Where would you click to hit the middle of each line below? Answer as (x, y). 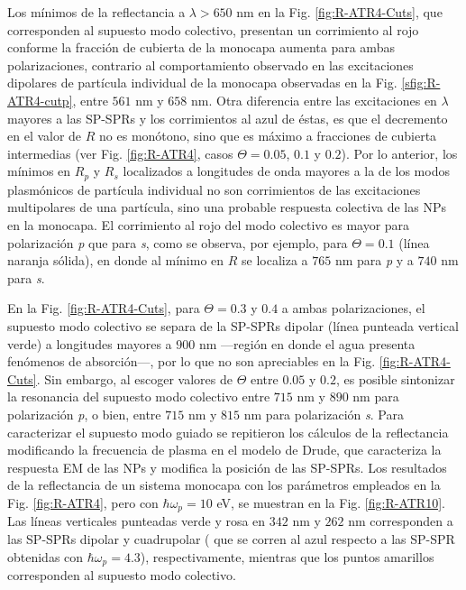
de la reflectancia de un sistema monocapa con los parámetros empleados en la (224, 485)
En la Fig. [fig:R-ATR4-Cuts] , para (104, 308)
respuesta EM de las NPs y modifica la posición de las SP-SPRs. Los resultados (227, 467)
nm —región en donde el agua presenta (307, 343)
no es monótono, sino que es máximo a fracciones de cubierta (268, 136)
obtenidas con (46, 556)
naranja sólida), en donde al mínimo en (116, 260)
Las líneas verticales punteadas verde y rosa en (137, 521)
